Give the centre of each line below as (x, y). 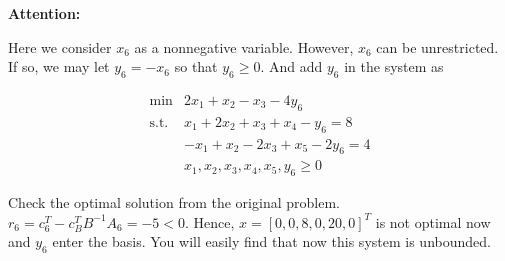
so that (196, 66)
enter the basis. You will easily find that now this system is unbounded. (271, 241)
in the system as (394, 66)
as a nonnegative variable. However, (244, 46)
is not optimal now (433, 221)
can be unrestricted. (437, 46)
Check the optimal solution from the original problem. (174, 202)
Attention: (44, 13)
